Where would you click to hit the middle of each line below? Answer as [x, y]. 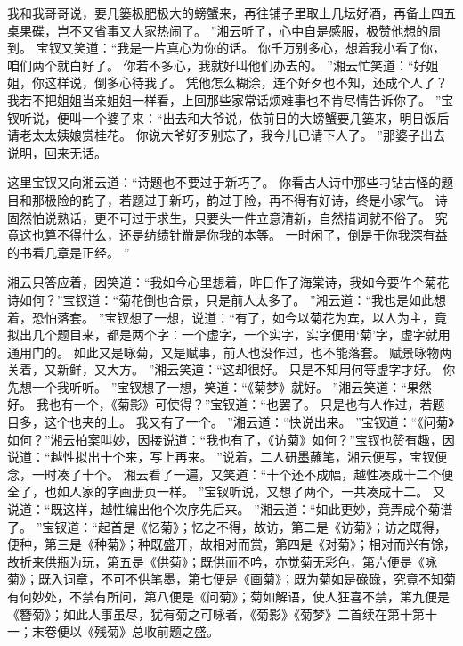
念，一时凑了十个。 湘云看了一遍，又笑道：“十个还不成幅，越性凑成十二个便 [231, 474]
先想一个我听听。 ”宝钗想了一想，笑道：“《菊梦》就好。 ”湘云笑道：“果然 [219, 386]
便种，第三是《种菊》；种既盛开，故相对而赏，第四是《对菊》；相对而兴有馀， [231, 544]
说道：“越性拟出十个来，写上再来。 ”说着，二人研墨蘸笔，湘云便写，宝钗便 [227, 457]
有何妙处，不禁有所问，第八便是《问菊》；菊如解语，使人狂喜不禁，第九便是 [228, 596]
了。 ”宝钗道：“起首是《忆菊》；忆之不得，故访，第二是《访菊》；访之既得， [227, 526]
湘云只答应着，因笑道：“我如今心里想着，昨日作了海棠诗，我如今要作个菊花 [228, 282]
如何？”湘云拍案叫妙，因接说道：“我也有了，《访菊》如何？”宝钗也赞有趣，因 [231, 439]
